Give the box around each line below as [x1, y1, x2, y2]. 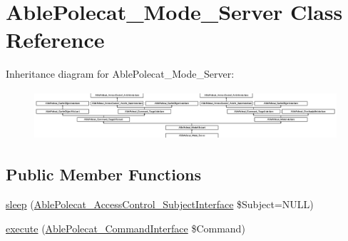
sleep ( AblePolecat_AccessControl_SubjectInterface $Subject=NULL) [6, 196, 314, 211]
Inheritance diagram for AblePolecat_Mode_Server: [6, 66, 235, 81]
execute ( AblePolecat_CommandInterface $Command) [6, 220, 245, 235]
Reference [6, 25, 105, 54]
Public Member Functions [6, 163, 201, 185]
